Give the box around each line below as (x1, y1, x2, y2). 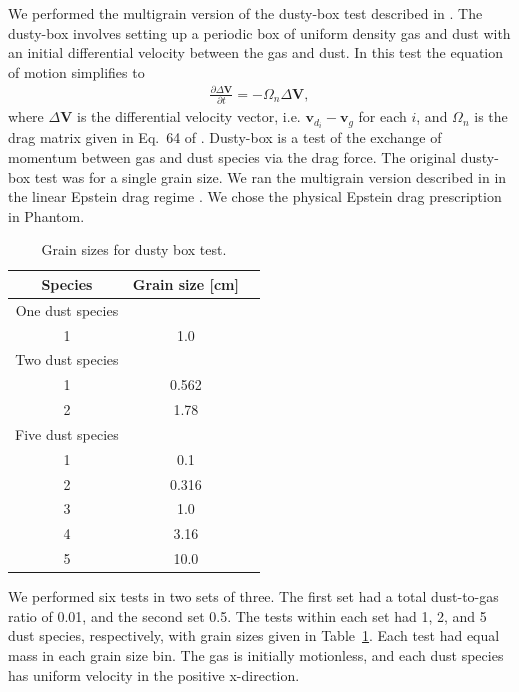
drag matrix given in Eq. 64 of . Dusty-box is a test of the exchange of (8, 127, 442, 148)
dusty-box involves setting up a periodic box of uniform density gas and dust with (8, 22, 511, 43)
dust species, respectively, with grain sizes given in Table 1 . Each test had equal (8, 625, 500, 646)
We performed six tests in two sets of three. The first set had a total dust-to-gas (8, 586, 499, 607)
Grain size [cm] (132, 273, 239, 294)
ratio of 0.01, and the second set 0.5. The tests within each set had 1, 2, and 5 (8, 605, 487, 626)
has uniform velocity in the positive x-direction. (8, 664, 300, 685)
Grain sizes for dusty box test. (41, 239, 227, 260)
